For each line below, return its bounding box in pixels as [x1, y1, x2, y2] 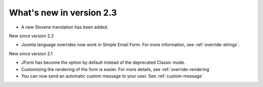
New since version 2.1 [9, 51, 53, 57]
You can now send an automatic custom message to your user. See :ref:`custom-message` [21, 73, 204, 79]
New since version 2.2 [9, 33, 54, 39]
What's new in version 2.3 [9, 7, 117, 18]
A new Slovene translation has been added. [21, 24, 109, 30]
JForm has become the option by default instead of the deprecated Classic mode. [21, 59, 186, 65]
